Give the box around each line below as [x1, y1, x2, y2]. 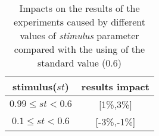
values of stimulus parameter [20, 29, 139, 42]
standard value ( [37, 56, 106, 69]
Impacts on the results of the [19, 1, 140, 15]
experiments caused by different [13, 15, 146, 29]
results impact [81, 80, 149, 93]
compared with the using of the [14, 42, 145, 56]
